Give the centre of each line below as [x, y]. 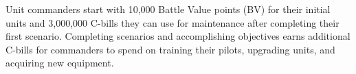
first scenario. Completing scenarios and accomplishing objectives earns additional [178, 36]
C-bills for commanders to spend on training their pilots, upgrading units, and [170, 49]
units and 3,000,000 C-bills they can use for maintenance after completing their [173, 22]
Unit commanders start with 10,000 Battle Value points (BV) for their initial [168, 9]
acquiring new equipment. [60, 63]
